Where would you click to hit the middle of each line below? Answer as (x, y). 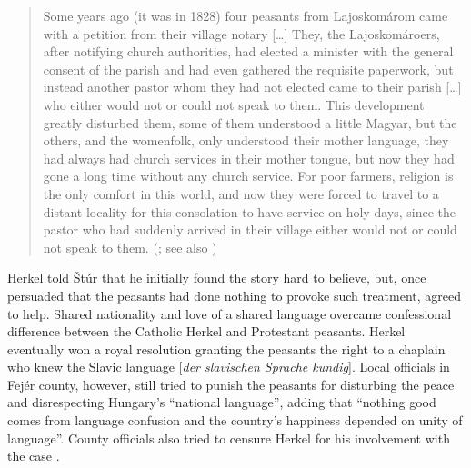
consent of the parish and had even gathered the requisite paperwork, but (248, 69)
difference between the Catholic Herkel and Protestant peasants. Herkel (206, 331)
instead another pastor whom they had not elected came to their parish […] (252, 87)
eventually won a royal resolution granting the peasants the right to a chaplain (226, 349)
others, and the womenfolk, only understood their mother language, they (246, 140)
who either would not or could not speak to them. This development (234, 104)
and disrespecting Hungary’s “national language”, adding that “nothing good (222, 402)
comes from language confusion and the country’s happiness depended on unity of (235, 420)
